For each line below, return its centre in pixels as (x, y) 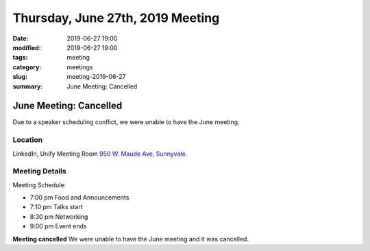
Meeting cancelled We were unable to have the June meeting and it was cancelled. (131, 239)
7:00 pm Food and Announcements (79, 198)
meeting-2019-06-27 (96, 77)
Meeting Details (39, 171)
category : (27, 67)
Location (28, 140)
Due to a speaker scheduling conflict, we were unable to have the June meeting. (126, 122)
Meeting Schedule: (39, 184)
